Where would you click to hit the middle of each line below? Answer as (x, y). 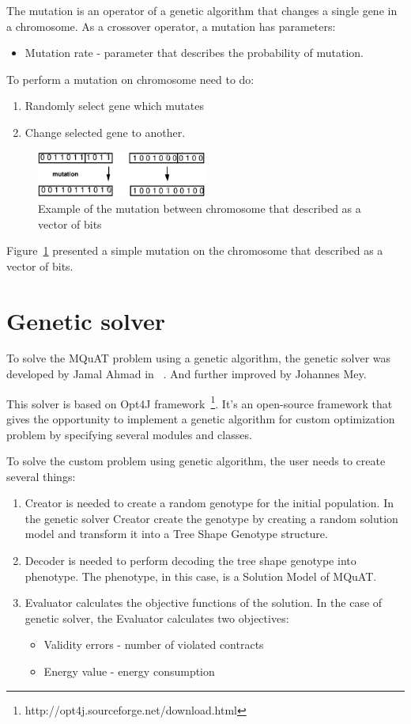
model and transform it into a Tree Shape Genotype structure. (176, 534)
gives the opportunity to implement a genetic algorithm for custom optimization (201, 418)
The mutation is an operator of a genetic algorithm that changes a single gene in (202, 10)
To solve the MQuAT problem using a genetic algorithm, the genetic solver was (199, 358)
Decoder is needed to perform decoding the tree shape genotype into (190, 561)
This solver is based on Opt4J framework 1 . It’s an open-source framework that (200, 402)
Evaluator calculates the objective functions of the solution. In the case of (204, 603)
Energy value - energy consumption (129, 671)
